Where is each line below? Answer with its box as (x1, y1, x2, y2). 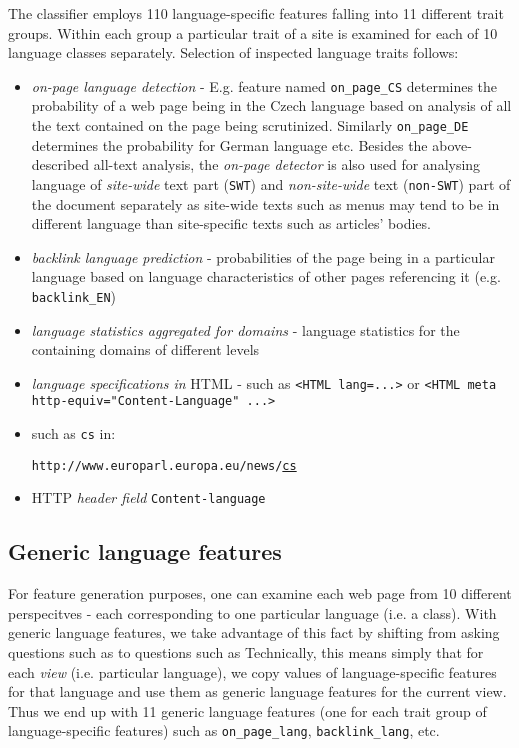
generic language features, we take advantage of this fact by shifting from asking (8, 622, 500, 643)
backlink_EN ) (31, 285, 116, 306)
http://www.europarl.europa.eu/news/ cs (31, 458, 297, 473)
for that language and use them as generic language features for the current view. (8, 681, 507, 702)
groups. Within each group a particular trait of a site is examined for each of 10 (8, 22, 498, 43)
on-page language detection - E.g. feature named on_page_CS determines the (31, 75, 498, 96)
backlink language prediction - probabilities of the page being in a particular (31, 246, 495, 267)
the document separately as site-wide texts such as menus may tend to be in (31, 193, 500, 214)
